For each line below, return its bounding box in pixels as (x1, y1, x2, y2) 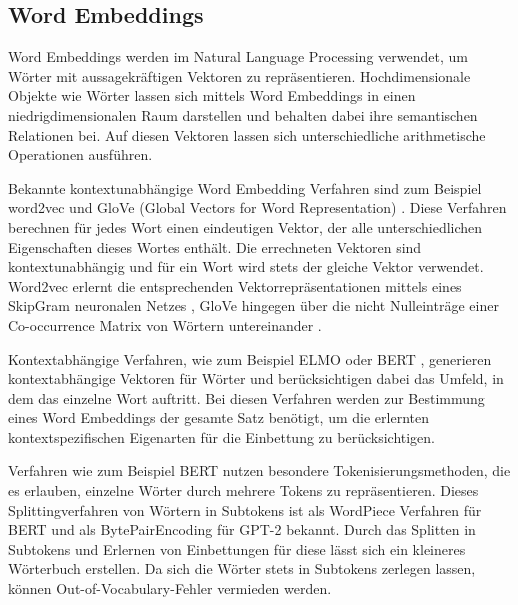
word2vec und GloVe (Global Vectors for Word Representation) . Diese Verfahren (8, 197, 507, 218)
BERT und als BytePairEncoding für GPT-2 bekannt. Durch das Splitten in (8, 519, 476, 540)
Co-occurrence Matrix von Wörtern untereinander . (8, 314, 322, 335)
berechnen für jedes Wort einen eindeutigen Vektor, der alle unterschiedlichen (8, 216, 483, 237)
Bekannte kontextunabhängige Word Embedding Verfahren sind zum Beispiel (8, 177, 482, 198)
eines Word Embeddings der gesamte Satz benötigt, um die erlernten (8, 407, 429, 428)
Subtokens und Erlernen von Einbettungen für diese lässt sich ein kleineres (8, 538, 466, 559)
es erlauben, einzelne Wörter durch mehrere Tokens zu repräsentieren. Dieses (8, 480, 479, 501)
